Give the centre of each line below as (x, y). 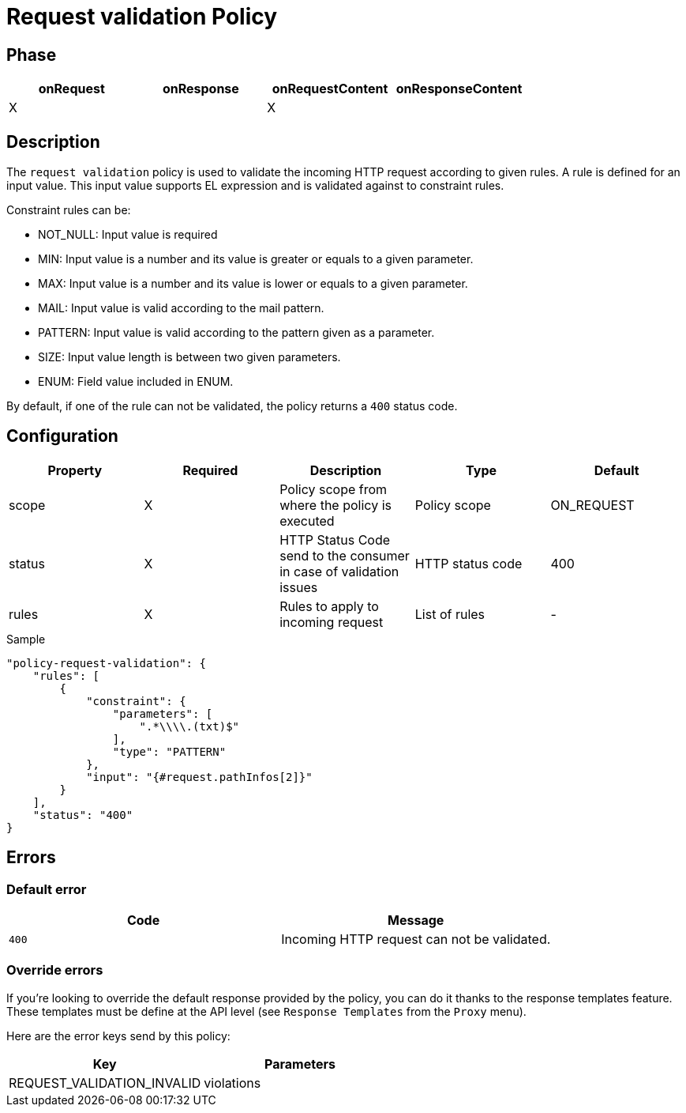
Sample (26, 639)
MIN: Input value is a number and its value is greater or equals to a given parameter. (256, 259)
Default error (47, 889)
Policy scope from (334, 489)
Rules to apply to (329, 606)
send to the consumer (345, 555)
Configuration (62, 436)
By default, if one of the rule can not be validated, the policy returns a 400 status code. (232, 406)
